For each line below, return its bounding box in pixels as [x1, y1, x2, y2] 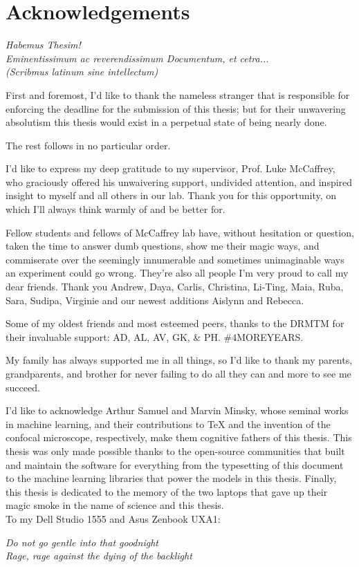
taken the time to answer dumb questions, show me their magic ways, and [6, 239, 320, 253]
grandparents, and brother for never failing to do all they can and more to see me [6, 366, 351, 380]
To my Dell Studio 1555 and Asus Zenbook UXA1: [6, 511, 221, 526]
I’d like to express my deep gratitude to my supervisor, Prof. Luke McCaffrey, [6, 161, 335, 176]
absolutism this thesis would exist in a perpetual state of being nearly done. [6, 115, 327, 129]
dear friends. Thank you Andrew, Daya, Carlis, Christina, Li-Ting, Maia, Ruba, [6, 279, 344, 294]
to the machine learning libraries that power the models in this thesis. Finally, [6, 471, 337, 485]
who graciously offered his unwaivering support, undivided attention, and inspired [6, 174, 353, 189]
